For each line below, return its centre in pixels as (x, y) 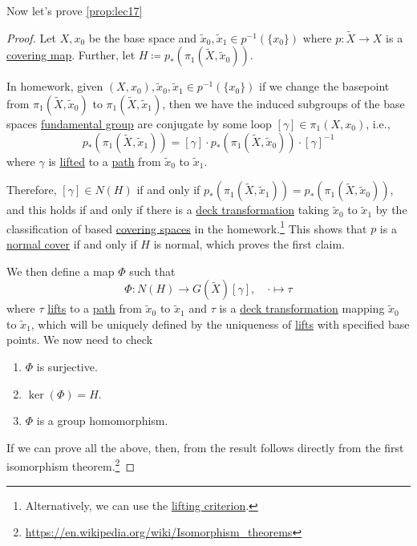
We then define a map (61, 271)
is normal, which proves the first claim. (249, 244)
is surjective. (67, 366)
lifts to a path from (95, 308)
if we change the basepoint (324, 86)
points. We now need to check (80, 340)
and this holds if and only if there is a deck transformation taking (168, 210)
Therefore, (32, 190)
